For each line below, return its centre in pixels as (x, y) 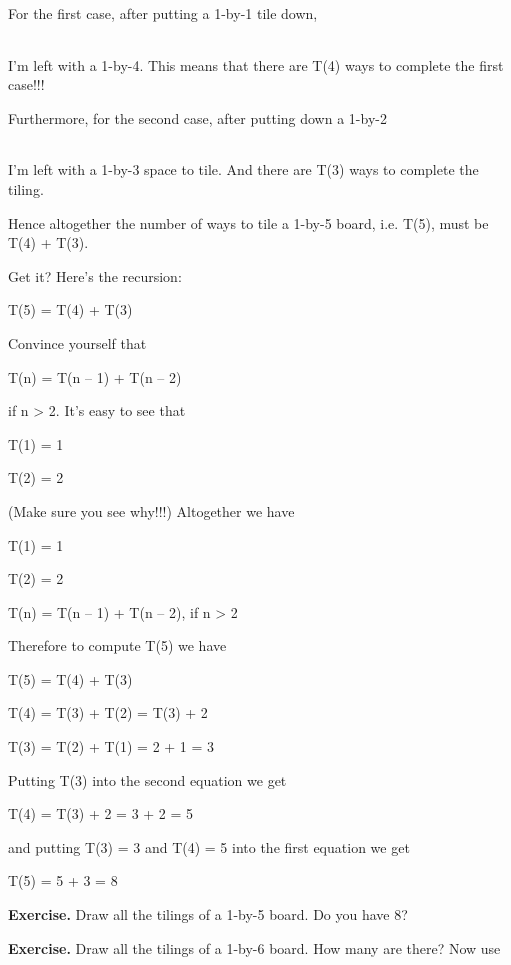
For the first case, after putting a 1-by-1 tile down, (163, 13)
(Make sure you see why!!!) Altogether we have (151, 510)
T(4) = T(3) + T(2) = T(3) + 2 (108, 712)
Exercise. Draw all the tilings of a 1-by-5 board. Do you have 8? (208, 914)
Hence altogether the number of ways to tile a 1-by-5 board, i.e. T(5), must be (248, 222)
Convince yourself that (77, 342)
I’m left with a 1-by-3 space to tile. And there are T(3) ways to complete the (243, 169)
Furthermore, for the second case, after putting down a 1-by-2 (197, 117)
